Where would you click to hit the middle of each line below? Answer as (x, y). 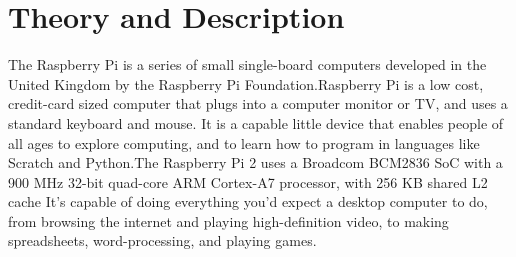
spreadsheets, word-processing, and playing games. (162, 240)
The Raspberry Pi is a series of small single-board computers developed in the (247, 64)
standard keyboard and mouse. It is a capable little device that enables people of (256, 122)
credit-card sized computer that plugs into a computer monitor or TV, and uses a (258, 103)
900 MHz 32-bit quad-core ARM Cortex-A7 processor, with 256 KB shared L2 (248, 181)
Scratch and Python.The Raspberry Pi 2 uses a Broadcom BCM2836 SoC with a (255, 162)
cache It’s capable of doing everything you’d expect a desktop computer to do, (248, 201)
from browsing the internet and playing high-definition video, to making (228, 220)
